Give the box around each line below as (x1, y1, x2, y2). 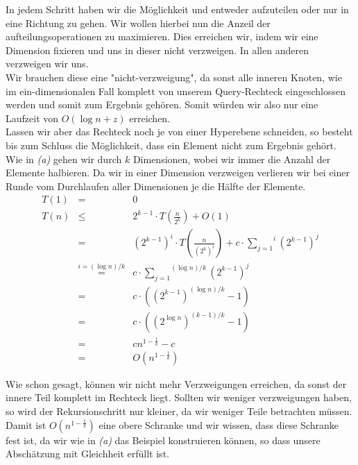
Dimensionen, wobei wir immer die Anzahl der (133, 151, 331, 166)
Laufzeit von (6, 110, 59, 125)
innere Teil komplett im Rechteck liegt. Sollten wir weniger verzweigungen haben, (6, 390, 352, 405)
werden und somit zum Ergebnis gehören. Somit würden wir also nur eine (6, 97, 318, 112)
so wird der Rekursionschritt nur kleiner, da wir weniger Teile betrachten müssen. (6, 403, 352, 418)
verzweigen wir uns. (6, 56, 89, 71)
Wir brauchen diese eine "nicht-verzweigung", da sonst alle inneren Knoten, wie (6, 69, 342, 84)
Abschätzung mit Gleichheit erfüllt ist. (6, 446, 169, 461)
